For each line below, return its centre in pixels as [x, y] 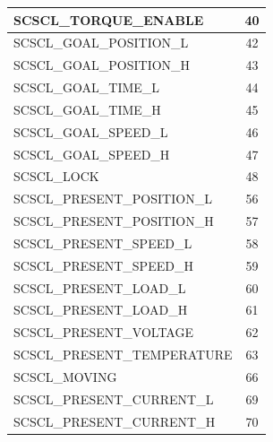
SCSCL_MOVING [65, 377]
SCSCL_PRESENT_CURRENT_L [114, 399]
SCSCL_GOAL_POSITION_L [101, 43]
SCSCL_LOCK [56, 176]
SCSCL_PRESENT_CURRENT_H [115, 421]
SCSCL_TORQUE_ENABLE [109, 19]
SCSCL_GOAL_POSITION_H [102, 65]
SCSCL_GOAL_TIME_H [87, 109]
